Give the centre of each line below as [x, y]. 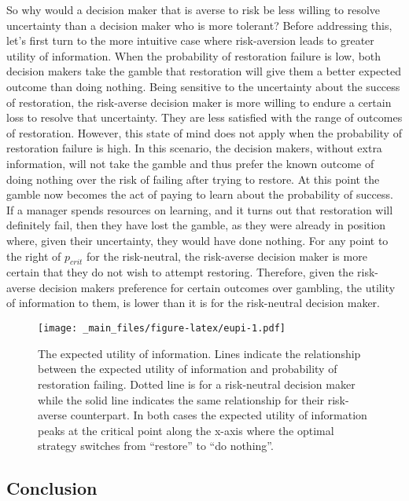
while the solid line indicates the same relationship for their [181, 399]
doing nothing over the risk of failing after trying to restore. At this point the [193, 179]
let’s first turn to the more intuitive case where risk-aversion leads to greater [190, 40]
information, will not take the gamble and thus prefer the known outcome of [190, 163]
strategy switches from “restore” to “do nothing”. [156, 446]
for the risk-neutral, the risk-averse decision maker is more [227, 256]
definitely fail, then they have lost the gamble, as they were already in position [196, 225]
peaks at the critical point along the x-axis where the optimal [186, 430]
